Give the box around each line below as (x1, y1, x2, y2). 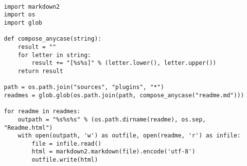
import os (4, 11, 35, 18)
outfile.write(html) (32, 156, 98, 164)
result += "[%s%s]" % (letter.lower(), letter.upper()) (32, 60, 216, 67)
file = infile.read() (32, 140, 102, 147)
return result (18, 67, 63, 75)
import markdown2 (4, 3, 60, 10)
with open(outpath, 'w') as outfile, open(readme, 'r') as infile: (18, 132, 241, 139)
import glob (4, 19, 42, 26)
